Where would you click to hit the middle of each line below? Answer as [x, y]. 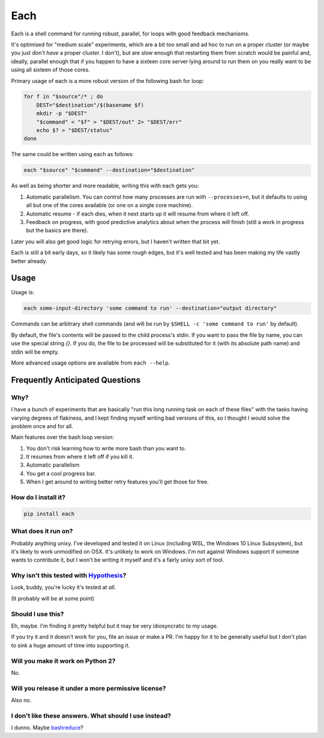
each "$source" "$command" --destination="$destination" [109, 170]
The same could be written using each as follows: [73, 154]
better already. [29, 261]
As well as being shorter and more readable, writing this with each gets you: [105, 186]
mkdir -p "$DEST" [62, 113]
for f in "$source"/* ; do [63, 97]
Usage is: [23, 292]
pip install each [49, 514]
